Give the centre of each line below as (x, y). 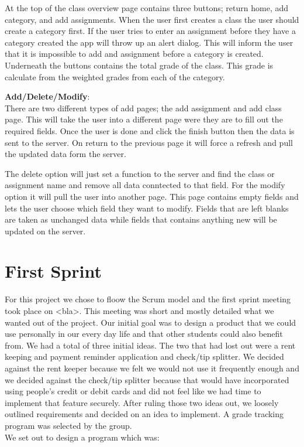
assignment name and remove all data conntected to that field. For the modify (145, 185)
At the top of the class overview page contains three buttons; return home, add (147, 8)
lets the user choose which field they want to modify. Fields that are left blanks (147, 208)
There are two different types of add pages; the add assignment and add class (143, 108)
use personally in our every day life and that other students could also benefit (144, 334)
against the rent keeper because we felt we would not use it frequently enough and (152, 368)
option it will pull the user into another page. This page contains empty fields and (152, 196)
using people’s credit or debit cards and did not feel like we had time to (133, 391)
